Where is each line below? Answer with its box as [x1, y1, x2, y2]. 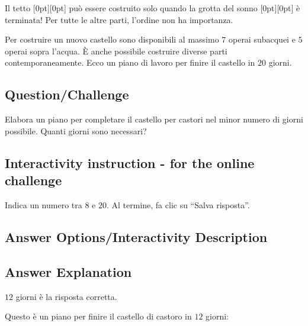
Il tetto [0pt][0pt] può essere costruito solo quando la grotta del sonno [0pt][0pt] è [5, 2, 300, 14]
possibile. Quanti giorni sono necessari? [5, 124, 147, 137]
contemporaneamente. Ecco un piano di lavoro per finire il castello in [5, 56, 255, 69]
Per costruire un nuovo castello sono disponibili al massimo [5, 33, 219, 46]
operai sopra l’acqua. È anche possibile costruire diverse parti [5, 44, 227, 57]
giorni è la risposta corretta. [15, 290, 117, 302]
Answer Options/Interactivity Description [5, 227, 268, 246]
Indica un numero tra [5, 198, 82, 211]
